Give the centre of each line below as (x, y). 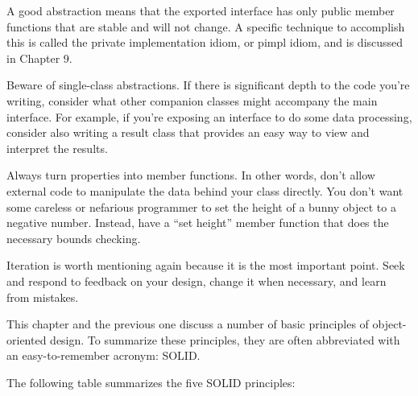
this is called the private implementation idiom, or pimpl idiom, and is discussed (205, 42)
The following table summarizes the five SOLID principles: (151, 382)
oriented (27, 339)
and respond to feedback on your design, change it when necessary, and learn (197, 280)
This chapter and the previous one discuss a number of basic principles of (188, 324)
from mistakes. (43, 297)
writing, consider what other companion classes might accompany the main (192, 100)
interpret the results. (57, 148)
